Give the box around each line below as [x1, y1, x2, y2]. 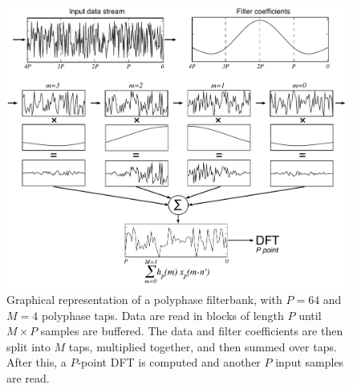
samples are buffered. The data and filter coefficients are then [40, 322, 343, 339]
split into [6, 338, 51, 355]
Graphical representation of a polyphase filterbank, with [6, 291, 282, 308]
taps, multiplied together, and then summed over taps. [68, 338, 337, 355]
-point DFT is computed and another [77, 354, 261, 371]
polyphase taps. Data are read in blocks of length [41, 306, 284, 323]
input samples [275, 354, 344, 371]
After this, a [6, 354, 67, 371]
